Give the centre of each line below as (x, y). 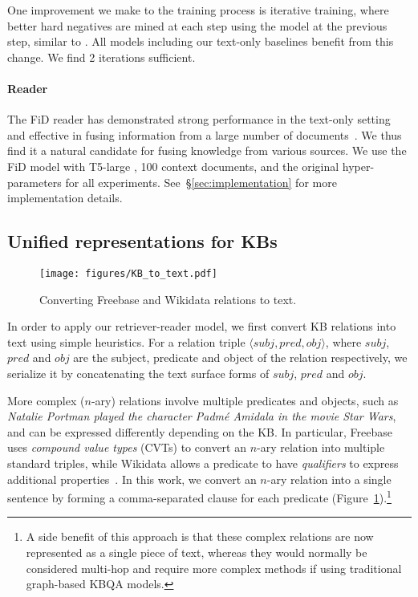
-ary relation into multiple (321, 447)
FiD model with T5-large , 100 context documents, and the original (173, 166)
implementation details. (65, 198)
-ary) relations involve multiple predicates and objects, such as (245, 400)
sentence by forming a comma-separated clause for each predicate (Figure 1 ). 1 (199, 496)
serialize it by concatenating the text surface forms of (138, 373)
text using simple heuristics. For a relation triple (126, 341)
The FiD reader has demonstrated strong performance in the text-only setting (199, 119)
